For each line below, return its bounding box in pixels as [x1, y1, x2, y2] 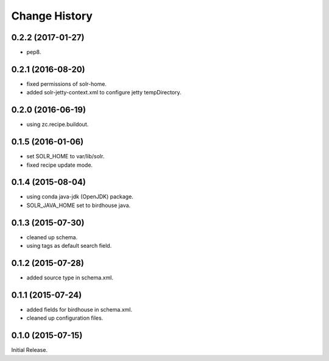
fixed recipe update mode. [26, 161, 93, 169]
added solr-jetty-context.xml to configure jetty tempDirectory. [26, 89, 182, 96]
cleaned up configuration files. [26, 314, 104, 322]
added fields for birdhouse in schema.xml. [26, 306, 133, 313]
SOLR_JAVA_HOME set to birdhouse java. [26, 202, 131, 209]
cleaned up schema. [26, 233, 78, 240]
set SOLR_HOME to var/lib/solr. [26, 153, 105, 160]
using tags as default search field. [26, 242, 112, 250]
